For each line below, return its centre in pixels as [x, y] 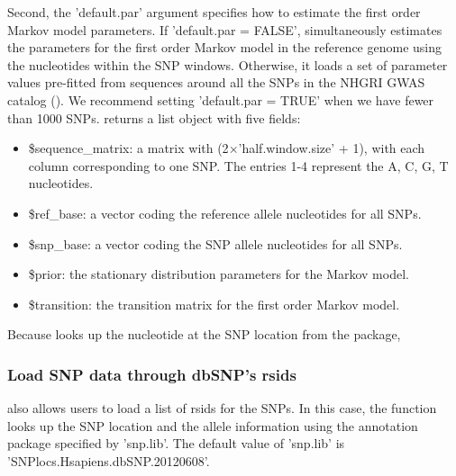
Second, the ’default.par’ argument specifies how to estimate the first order [214, 12]
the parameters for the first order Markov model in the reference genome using [225, 47]
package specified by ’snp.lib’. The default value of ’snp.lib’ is [176, 443]
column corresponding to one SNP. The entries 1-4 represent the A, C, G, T [238, 165]
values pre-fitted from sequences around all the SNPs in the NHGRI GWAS [216, 82]
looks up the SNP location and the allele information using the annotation [213, 425]
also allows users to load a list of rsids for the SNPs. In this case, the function [222, 408]
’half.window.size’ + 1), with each [332, 148]
